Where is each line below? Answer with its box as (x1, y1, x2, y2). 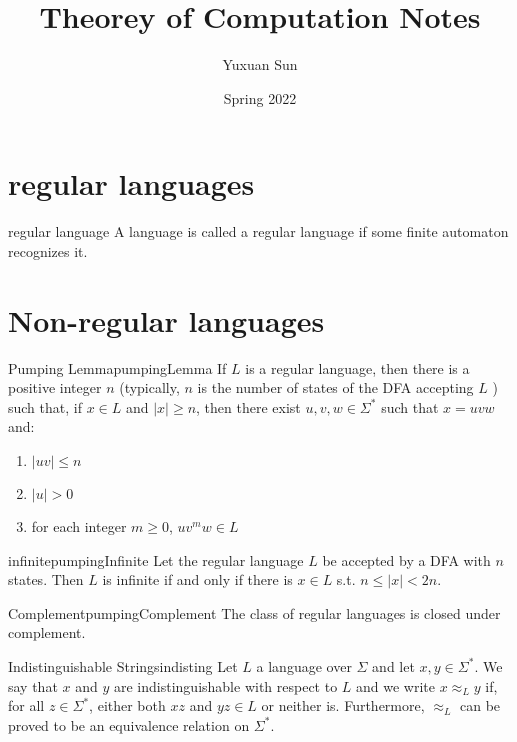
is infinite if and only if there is (102, 569, 293, 590)
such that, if (8, 396, 82, 417)
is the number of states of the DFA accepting (197, 377, 474, 398)
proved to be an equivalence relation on (8, 714, 250, 735)
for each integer (31, 515, 127, 536)
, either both (89, 695, 166, 716)
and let (372, 655, 415, 676)
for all (8, 695, 45, 716)
